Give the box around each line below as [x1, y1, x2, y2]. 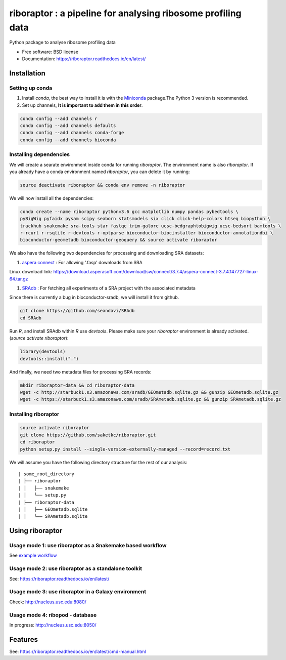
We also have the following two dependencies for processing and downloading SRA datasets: [9, 250, 204, 256]
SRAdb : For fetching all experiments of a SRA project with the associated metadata [22, 285, 196, 291]
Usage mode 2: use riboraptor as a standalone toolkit [9, 565, 142, 572]
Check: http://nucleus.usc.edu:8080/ [9, 599, 87, 605]
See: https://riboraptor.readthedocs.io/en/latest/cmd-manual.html [9, 648, 146, 654]
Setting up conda [9, 84, 53, 91]
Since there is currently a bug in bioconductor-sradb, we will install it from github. [9, 294, 179, 301]
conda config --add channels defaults [20, 123, 116, 129]
